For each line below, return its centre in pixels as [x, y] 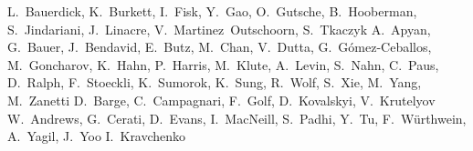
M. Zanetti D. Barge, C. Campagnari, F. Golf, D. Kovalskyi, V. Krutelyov [221, 100]
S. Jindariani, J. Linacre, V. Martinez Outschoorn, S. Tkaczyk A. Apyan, [219, 29]
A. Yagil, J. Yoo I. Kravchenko [97, 136]
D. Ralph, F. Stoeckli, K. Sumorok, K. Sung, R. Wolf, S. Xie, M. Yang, [215, 82]
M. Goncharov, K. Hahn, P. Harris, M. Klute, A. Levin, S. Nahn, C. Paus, [223, 64]
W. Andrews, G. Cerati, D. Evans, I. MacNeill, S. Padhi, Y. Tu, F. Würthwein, [237, 118]
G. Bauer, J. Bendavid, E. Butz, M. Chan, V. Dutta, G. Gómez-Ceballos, [220, 47]
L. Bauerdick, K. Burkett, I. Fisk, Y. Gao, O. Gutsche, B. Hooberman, [212, 11]
